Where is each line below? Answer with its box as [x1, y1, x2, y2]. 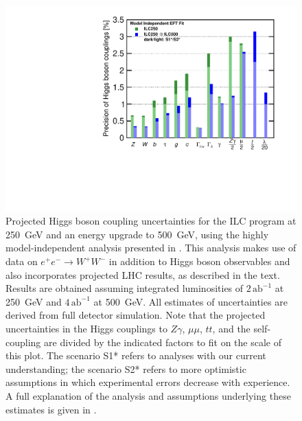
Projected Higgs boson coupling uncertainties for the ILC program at [5, 214, 297, 228]
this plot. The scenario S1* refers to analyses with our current [5, 348, 266, 363]
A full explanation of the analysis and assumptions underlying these [5, 388, 291, 402]
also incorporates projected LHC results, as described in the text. [5, 267, 280, 282]
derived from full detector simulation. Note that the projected [5, 308, 266, 322]
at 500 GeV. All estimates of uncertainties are [93, 294, 288, 308]
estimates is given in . [5, 402, 97, 416]
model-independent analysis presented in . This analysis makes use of [5, 240, 297, 255]
